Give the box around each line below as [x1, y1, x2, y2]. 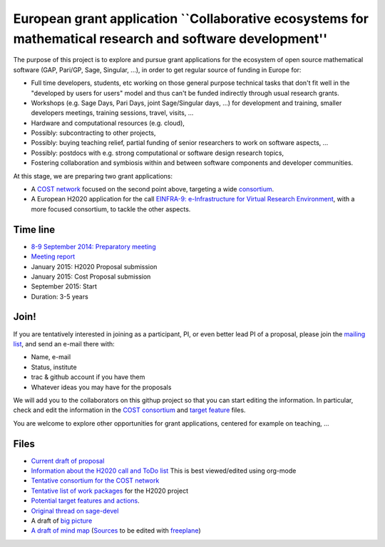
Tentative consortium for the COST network [31, 476, 160, 485]
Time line [13, 224, 56, 236]
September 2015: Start [31, 282, 98, 291]
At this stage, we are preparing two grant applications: [13, 171, 173, 180]
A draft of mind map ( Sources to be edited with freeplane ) [31, 526, 201, 535]
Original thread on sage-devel [31, 506, 119, 515]
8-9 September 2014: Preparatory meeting [31, 242, 156, 251]
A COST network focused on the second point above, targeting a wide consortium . [31, 185, 274, 194]
